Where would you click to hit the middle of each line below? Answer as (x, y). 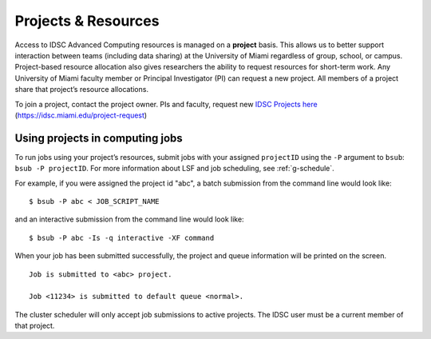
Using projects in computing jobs (99, 138)
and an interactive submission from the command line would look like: (129, 219)
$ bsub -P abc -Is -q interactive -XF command (122, 237)
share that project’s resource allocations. (82, 90)
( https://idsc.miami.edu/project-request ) (81, 115)
